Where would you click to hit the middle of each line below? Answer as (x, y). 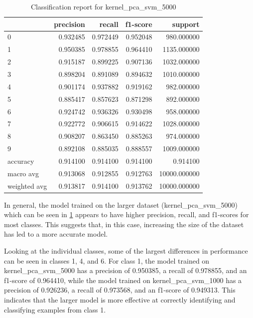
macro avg (23, 173)
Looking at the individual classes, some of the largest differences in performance (126, 251)
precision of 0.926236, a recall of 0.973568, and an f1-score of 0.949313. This (120, 290)
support (186, 24)
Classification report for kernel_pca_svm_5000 (103, 6)
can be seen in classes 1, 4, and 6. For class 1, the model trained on (107, 260)
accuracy (21, 160)
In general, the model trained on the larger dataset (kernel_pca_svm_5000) (121, 204)
